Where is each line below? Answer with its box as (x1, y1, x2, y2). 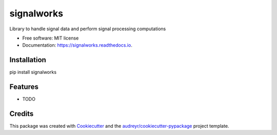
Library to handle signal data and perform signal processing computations (9, 26, 166, 32)
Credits (9, 109, 34, 118)
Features (9, 83, 38, 91)
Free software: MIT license (22, 35, 79, 41)
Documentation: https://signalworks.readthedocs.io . (22, 42, 133, 48)
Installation (9, 55, 46, 64)
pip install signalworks (9, 69, 56, 75)
